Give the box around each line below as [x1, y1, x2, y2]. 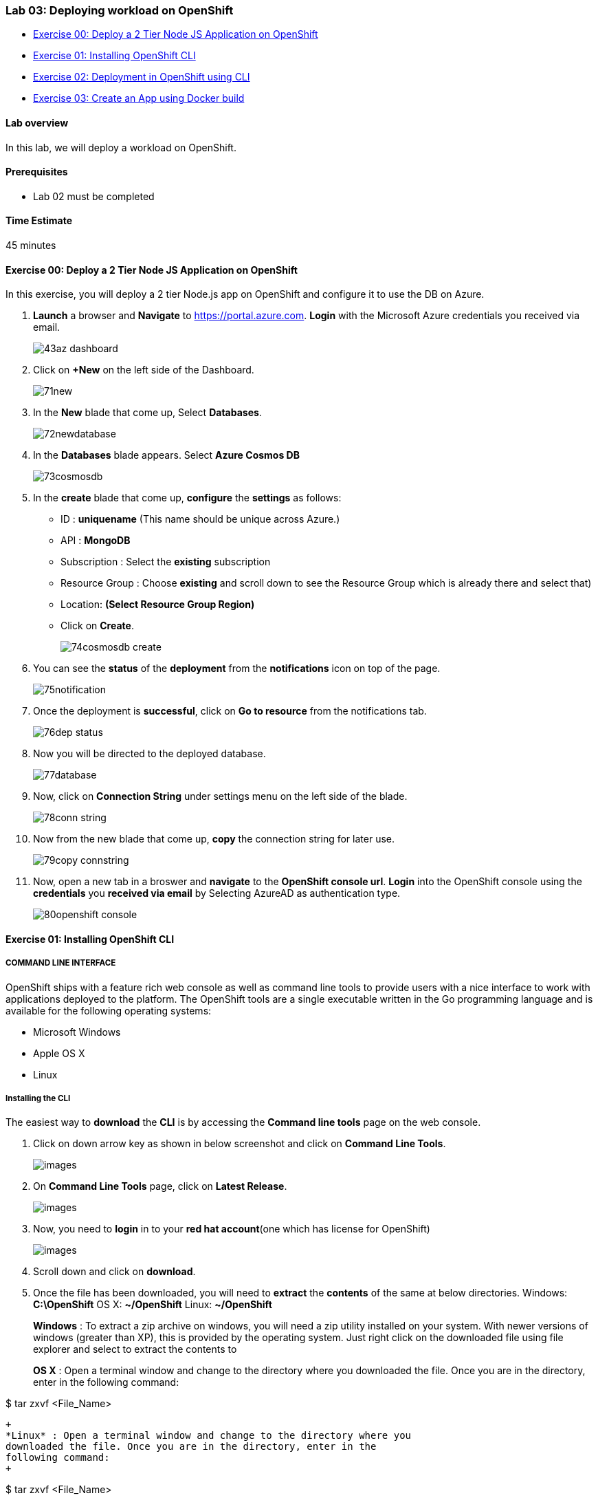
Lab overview [5, 116, 69, 129]
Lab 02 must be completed [33, 190, 155, 202]
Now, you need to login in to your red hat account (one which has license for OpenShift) [33, 1223, 430, 1235]
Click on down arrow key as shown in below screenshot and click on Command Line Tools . [33, 1138, 446, 1150]
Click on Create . [60, 620, 134, 632]
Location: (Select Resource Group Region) [60, 598, 255, 611]
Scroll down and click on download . [33, 1265, 196, 1278]
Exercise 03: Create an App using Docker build [33, 92, 245, 105]
